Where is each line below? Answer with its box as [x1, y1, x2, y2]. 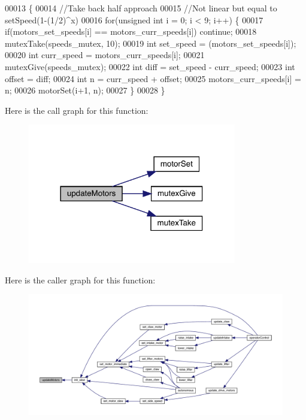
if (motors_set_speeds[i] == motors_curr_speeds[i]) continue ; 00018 [5, 25, 257, 38]
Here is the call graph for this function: [5, 104, 149, 116]
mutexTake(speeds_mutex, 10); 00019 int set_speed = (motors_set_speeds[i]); [5, 37, 296, 49]
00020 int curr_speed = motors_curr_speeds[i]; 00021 [5, 49, 205, 61]
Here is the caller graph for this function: [5, 273, 156, 286]
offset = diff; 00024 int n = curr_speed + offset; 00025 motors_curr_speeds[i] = [5, 72, 301, 84]
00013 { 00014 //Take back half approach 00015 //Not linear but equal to [5, 2, 277, 14]
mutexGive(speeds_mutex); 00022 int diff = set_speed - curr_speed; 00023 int [5, 60, 295, 72]
